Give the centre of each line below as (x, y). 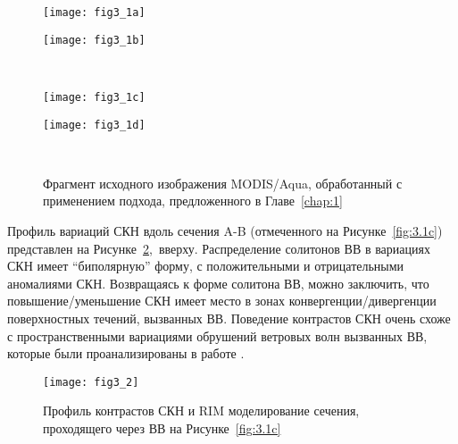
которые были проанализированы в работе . (126, 353)
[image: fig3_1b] (94, 40)
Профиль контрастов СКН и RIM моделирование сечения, (201, 410)
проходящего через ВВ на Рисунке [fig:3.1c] (162, 428)
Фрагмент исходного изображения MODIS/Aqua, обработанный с (223, 183)
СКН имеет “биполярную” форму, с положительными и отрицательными (206, 266)
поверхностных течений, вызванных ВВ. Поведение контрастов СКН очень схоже (229, 318)
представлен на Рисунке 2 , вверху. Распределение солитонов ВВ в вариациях (219, 248)
